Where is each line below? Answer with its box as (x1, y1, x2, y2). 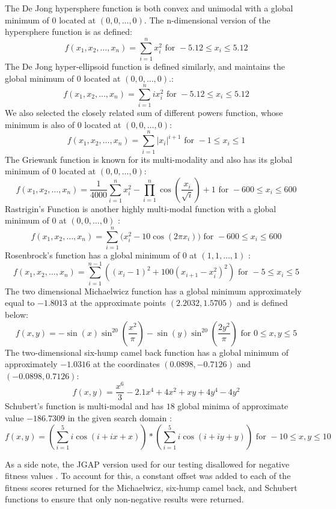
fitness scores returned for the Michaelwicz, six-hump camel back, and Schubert (5, 481, 298, 493)
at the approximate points (70, 296, 166, 309)
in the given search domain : (67, 412, 172, 424)
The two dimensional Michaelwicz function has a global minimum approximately (5, 284, 302, 297)
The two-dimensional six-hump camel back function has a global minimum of (5, 346, 289, 358)
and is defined (236, 296, 288, 309)
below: (5, 308, 28, 320)
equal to (5, 296, 35, 309)
